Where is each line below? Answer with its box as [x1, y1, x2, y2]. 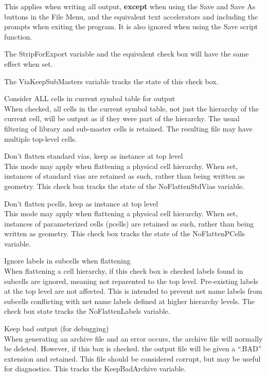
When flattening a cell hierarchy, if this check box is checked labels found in [4, 266, 243, 276]
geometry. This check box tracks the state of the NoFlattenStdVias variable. [4, 180, 244, 191]
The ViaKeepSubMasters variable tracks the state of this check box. [4, 76, 219, 86]
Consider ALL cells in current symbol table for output [4, 93, 175, 104]
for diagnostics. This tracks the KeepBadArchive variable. [4, 363, 186, 374]
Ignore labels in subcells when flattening [4, 255, 131, 266]
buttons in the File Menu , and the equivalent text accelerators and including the [4, 11, 258, 22]
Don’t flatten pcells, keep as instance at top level [4, 198, 158, 209]
